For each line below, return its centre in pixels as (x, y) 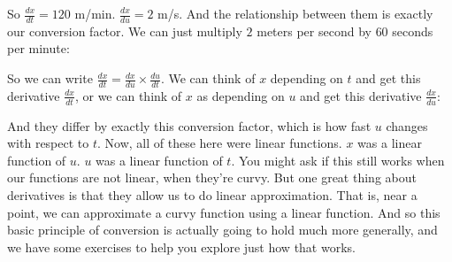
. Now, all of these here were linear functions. (220, 143)
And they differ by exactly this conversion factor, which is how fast (189, 125)
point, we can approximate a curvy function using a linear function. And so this (224, 212)
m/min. (95, 13)
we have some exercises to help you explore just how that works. (181, 247)
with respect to (48, 143)
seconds (413, 31)
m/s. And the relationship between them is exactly (295, 13)
